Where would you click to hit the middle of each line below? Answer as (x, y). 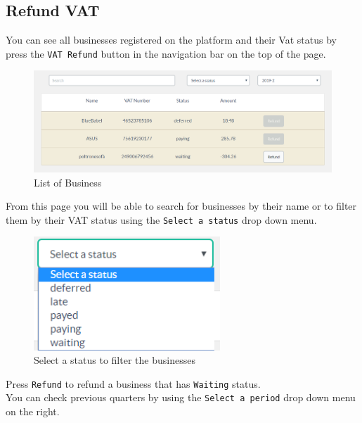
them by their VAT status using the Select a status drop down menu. (161, 219)
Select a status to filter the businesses (115, 360)
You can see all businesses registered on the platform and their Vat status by (171, 40)
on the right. (33, 411)
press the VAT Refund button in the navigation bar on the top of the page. (166, 53)
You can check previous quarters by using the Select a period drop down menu (181, 397)
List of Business (68, 182)
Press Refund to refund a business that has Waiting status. (133, 383)
